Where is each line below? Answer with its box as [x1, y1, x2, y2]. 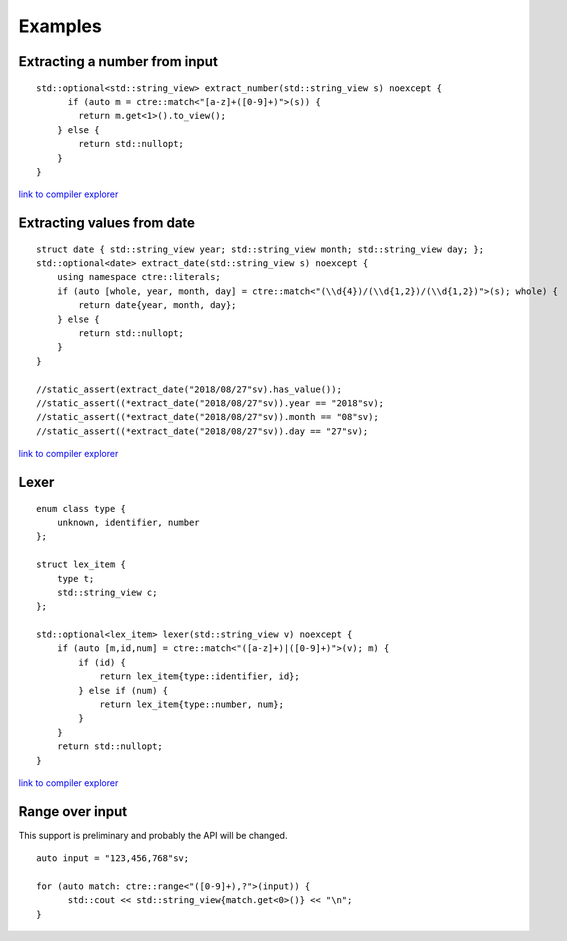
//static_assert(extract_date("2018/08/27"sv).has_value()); [36, 383, 342, 395]
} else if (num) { [78, 685, 169, 696]
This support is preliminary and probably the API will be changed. [18, 829, 288, 841]
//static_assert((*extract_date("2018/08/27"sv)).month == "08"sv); [36, 411, 379, 423]
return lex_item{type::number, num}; [99, 699, 285, 710]
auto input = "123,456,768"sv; [36, 853, 190, 864]
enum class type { [36, 503, 127, 514]
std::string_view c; [56, 586, 158, 598]
